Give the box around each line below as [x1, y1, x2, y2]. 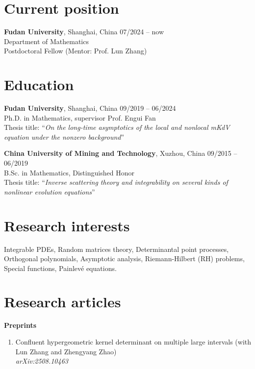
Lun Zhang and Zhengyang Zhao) [15, 346, 117, 356]
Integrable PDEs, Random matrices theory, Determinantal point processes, [4, 244, 229, 254]
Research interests [4, 215, 130, 235]
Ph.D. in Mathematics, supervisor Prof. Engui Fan [4, 112, 156, 123]
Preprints [4, 320, 37, 330]
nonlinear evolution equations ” [4, 186, 95, 197]
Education [4, 74, 74, 95]
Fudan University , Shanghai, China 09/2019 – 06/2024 [4, 103, 176, 113]
